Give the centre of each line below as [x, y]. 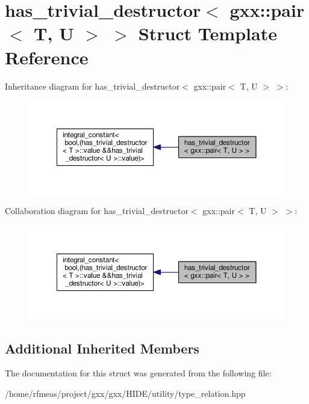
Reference [47, 57]
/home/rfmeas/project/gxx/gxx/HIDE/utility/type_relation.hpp [125, 393]
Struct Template [208, 33]
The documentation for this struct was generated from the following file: [138, 373]
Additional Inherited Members [102, 348]
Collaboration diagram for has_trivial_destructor [97, 211]
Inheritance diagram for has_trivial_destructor [92, 86]
